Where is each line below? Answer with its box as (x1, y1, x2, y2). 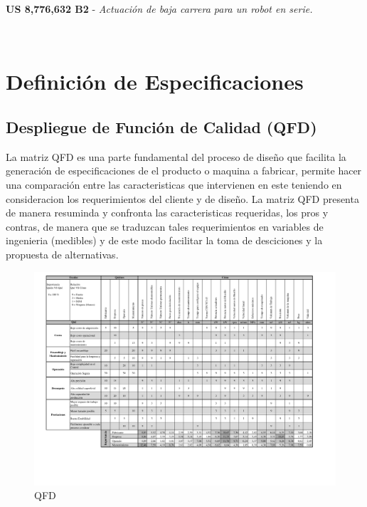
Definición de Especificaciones (6, 67, 304, 96)
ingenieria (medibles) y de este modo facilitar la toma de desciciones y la (6, 233, 323, 248)
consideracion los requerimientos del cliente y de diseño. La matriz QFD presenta (6, 191, 359, 206)
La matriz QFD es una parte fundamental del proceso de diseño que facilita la (6, 149, 346, 164)
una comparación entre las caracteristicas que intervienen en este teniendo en (6, 177, 342, 192)
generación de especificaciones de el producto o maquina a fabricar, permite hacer (6, 163, 362, 178)
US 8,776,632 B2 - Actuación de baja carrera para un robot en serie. (6, 1, 313, 16)
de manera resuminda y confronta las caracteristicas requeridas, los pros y (6, 205, 329, 220)
